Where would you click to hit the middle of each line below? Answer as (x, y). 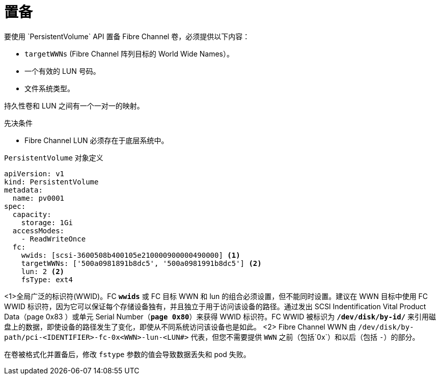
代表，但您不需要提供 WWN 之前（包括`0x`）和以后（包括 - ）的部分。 (305, 337)
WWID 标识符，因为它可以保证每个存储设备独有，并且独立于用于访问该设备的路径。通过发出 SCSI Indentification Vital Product (215, 306)
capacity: (32, 214)
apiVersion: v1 (34, 173)
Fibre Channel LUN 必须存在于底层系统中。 (97, 140)
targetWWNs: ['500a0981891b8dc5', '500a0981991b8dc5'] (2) (141, 263)
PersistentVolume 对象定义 (54, 157)
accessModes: (38, 231)
